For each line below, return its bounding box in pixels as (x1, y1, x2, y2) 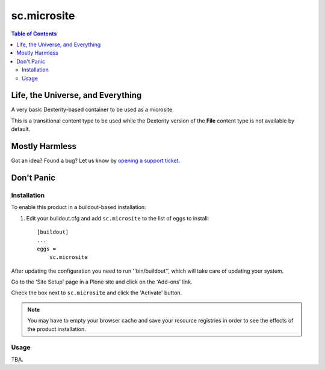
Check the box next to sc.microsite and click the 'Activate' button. (11, 289, 182, 297)
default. (11, 126, 31, 133)
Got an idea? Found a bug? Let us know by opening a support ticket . (11, 157, 181, 165)
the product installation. (27, 325, 87, 333)
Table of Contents (11, 30, 57, 37)
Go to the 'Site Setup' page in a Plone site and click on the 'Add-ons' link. (11, 278, 193, 285)
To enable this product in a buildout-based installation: (11, 204, 147, 211)
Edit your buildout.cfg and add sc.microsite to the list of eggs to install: (26, 214, 209, 222)
